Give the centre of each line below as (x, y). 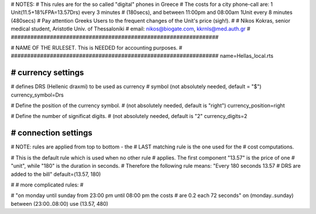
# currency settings (47, 73)
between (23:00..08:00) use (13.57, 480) (59, 203)
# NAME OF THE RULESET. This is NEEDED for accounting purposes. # (97, 47)
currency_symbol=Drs (37, 95)
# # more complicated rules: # (47, 185)
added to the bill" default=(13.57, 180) (56, 174)
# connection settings (52, 133)
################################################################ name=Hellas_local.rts (142, 56)
